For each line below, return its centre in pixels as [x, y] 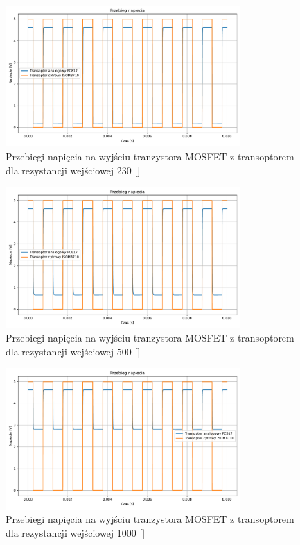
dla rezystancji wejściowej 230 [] [73, 170]
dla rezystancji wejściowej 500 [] [73, 351]
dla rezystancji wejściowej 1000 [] [76, 532]
